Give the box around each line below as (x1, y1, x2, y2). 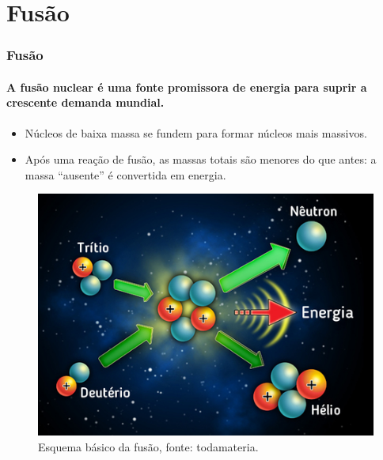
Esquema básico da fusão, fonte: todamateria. (38, 438, 259, 454)
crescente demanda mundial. (6, 94, 165, 111)
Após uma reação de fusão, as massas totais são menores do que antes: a (25, 151, 377, 168)
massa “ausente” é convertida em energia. (25, 166, 226, 183)
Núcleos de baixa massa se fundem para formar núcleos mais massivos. (25, 124, 367, 141)
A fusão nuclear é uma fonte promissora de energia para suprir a (6, 78, 367, 95)
